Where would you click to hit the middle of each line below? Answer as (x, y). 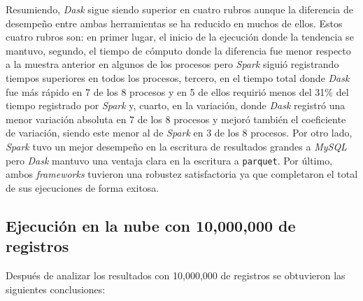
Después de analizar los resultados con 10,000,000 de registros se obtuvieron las (176, 275)
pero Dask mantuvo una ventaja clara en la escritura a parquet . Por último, (169, 160)
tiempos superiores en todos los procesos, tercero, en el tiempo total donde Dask (178, 77)
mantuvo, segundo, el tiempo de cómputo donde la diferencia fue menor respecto (178, 50)
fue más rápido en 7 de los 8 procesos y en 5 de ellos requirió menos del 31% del (177, 91)
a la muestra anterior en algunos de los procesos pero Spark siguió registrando (172, 64)
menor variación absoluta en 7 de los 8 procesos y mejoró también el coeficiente (176, 119)
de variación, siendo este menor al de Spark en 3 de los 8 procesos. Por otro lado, (179, 133)
